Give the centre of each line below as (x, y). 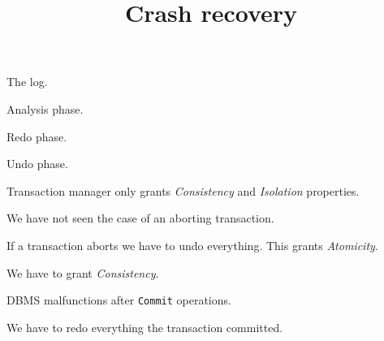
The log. (27, 82)
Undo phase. (37, 164)
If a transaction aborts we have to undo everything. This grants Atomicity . (192, 245)
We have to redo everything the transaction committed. (145, 327)
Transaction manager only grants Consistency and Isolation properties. (183, 190)
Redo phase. (37, 136)
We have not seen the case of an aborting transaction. (140, 218)
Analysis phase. (45, 108)
